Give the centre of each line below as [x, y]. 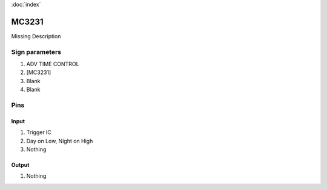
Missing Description [36, 36]
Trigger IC [39, 132]
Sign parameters [36, 52]
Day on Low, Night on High [60, 141]
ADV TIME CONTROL [53, 64]
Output [20, 165]
